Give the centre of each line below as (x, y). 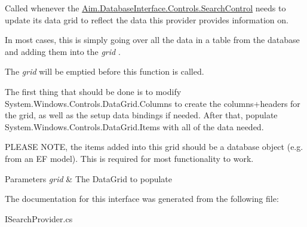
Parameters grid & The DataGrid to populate (89, 178)
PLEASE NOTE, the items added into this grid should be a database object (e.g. (154, 147)
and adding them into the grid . (63, 51)
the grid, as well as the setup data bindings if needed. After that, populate (141, 115)
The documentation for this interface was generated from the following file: (142, 199)
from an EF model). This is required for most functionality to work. (129, 158)
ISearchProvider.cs (39, 218)
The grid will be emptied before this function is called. (105, 71)
